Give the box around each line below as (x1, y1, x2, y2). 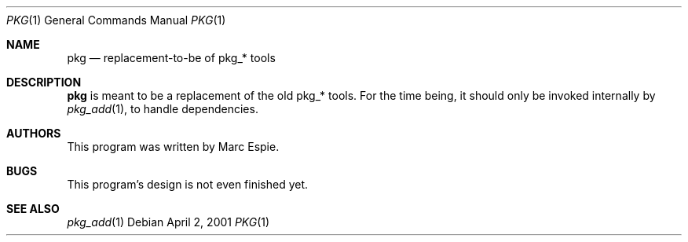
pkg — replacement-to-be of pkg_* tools (67, 51, 276, 64)
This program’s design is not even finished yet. (67, 178, 309, 191)
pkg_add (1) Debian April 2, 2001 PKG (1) (67, 215, 270, 229)
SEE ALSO (6, 202, 60, 215)
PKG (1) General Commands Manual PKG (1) (6, 13, 226, 27)
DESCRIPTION (6, 75, 82, 89)
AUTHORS (6, 126, 61, 140)
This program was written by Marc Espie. (67, 140, 280, 153)
